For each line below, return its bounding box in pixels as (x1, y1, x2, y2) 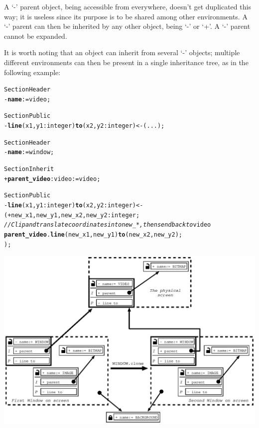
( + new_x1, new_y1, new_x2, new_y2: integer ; (4, 211, 140, 219)
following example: (4, 67, 61, 77)
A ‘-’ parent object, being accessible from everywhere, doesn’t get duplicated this (4, 1, 251, 11)
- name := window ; (4, 149, 54, 156)
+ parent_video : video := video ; (4, 175, 101, 182)
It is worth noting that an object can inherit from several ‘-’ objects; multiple (4, 47, 240, 58)
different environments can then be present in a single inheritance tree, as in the (4, 57, 249, 67)
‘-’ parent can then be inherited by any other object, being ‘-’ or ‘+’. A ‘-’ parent (4, 21, 251, 31)
